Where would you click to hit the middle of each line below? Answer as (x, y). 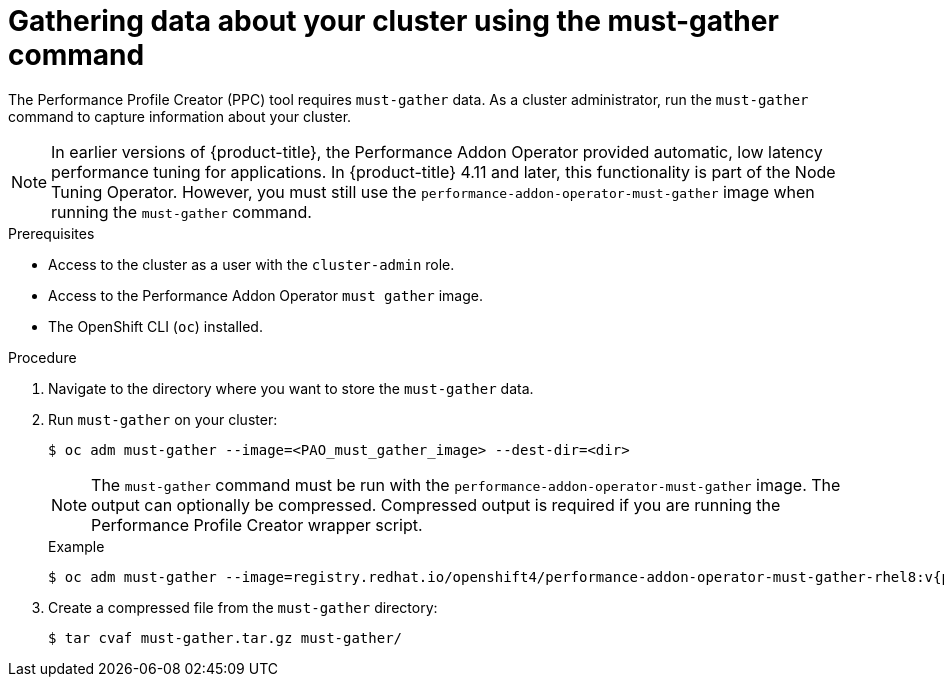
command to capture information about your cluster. (180, 116)
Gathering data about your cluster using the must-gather (393, 21)
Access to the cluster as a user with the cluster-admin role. (251, 264)
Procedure (42, 357)
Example (76, 546)
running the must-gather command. (181, 211)
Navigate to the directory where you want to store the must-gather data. (291, 388)
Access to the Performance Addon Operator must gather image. (265, 295)
